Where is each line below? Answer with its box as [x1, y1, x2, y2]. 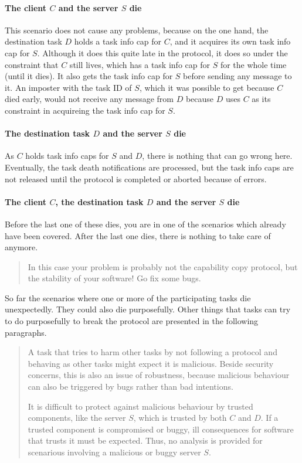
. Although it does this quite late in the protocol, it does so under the [37, 46, 288, 59]
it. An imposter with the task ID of [5, 81, 132, 93]
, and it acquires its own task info [169, 35, 291, 47]
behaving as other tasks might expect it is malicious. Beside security [28, 357, 274, 369]
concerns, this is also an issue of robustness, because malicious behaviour [28, 369, 290, 381]
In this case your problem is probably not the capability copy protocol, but [28, 260, 298, 273]
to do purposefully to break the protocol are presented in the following [5, 315, 259, 327]
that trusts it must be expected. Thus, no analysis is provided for [28, 434, 263, 447]
